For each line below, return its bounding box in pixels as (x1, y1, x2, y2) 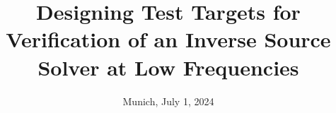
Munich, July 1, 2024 (122, 93, 214, 108)
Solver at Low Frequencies (37, 52, 299, 81)
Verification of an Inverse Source (6, 25, 331, 54)
